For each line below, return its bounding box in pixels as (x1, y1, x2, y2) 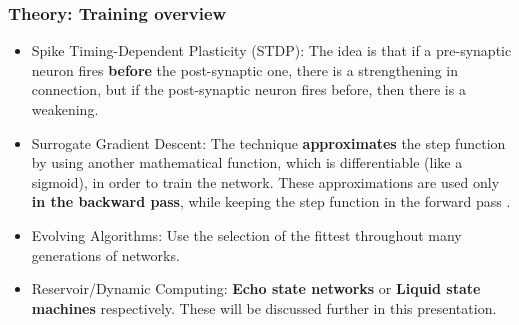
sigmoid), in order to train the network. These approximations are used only (31, 171, 500, 192)
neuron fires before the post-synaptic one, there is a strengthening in (31, 59, 458, 80)
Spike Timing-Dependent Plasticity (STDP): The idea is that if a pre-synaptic (31, 40, 512, 61)
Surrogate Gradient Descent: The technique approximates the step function (31, 132, 506, 153)
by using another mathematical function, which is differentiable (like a (31, 152, 463, 173)
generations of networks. (31, 244, 180, 265)
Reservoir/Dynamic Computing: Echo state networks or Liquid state (31, 278, 481, 299)
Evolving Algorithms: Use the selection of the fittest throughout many (31, 224, 462, 245)
